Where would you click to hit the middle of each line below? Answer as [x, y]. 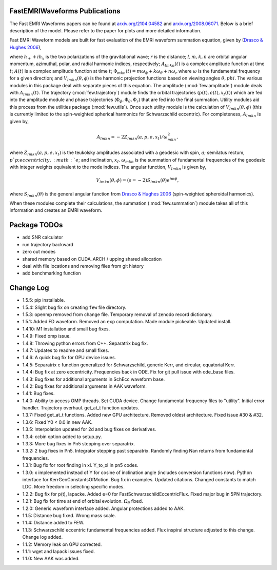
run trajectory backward [48, 244]
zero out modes [39, 252]
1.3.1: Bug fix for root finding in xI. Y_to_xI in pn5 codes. [80, 465]
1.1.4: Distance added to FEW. [53, 523]
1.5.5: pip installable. [44, 300]
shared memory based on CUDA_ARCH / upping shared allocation [92, 259]
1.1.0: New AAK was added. [51, 559]
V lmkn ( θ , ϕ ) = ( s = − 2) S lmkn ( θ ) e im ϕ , [137, 180]
